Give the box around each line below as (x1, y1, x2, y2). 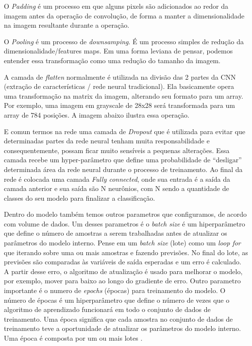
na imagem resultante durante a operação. (4, 20, 130, 30)
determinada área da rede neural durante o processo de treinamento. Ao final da (4, 164, 243, 174)
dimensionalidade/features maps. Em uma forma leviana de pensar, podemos (4, 46, 233, 56)
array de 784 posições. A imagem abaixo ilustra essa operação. (4, 109, 190, 120)
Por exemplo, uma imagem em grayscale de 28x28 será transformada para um (4, 100, 235, 110)
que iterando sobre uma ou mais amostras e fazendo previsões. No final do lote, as (4, 247, 248, 257)
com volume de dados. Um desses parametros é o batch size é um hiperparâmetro (4, 218, 245, 228)
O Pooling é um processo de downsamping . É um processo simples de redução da (4, 36, 244, 46)
